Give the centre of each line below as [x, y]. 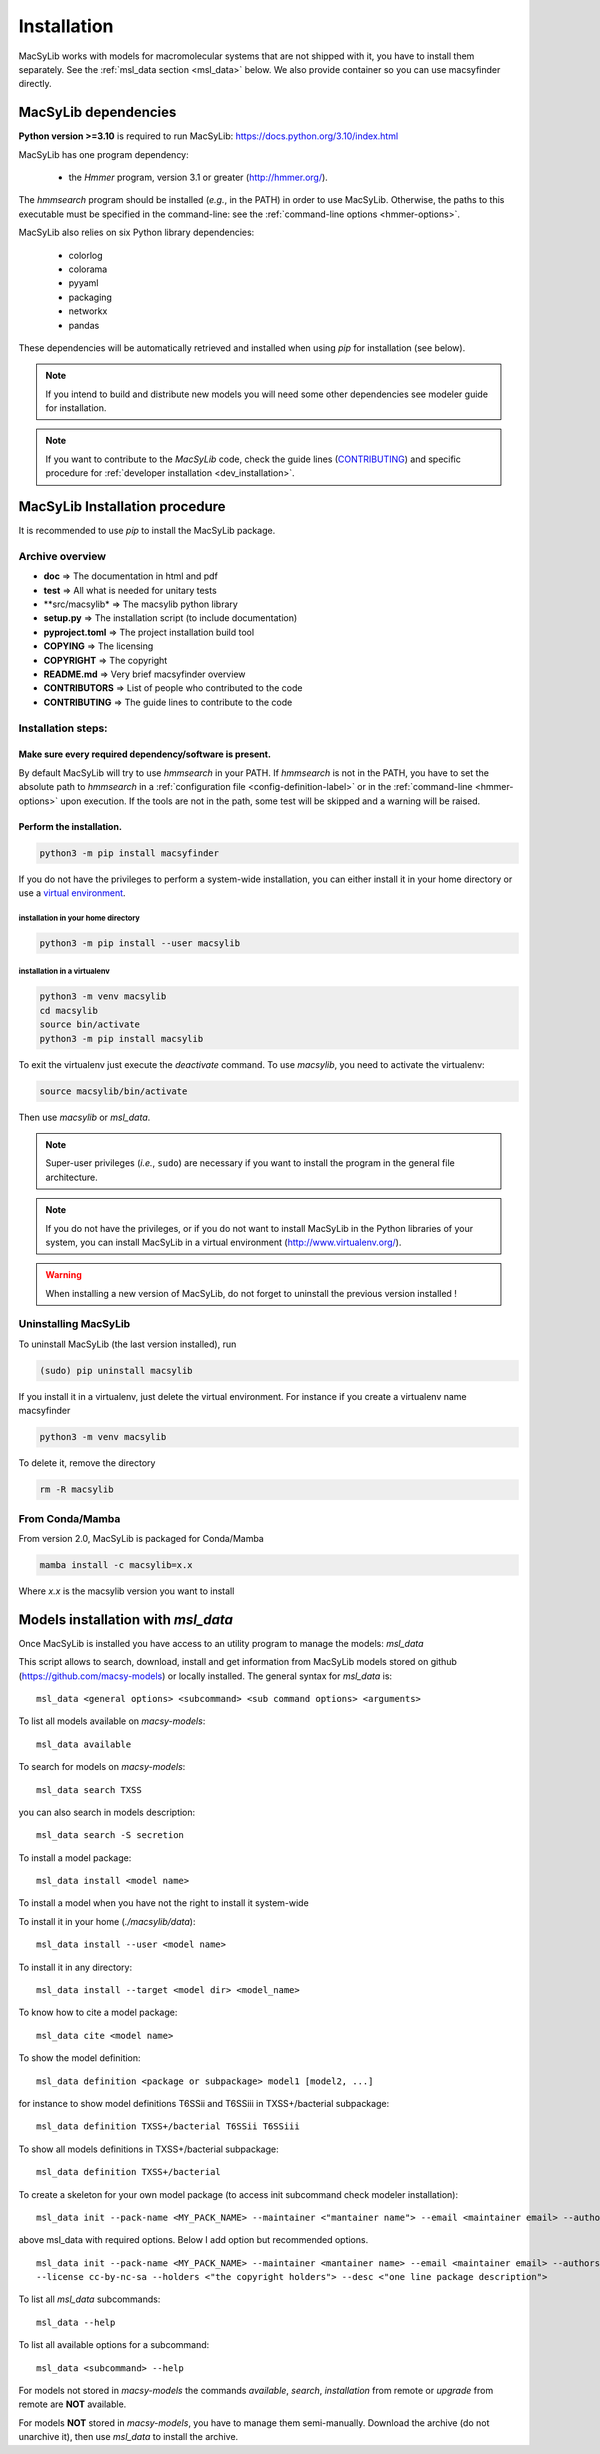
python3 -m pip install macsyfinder [129, 853]
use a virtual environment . [72, 892]
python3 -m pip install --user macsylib [139, 943]
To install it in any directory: [75, 1967]
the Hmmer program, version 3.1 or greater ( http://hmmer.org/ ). [198, 177]
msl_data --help [76, 2322]
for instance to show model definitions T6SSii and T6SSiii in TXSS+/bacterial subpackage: [204, 2103]
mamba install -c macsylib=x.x [116, 1564]
